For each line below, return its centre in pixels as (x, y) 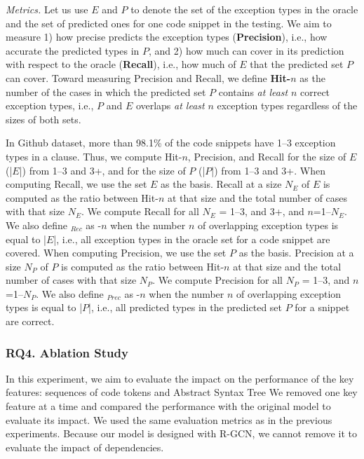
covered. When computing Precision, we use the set (116, 253)
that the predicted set (297, 64)
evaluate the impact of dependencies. (85, 447)
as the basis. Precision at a (296, 253)
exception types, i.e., (50, 105)
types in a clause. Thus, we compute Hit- (94, 156)
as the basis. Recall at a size (221, 184)
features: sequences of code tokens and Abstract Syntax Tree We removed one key (182, 392)
